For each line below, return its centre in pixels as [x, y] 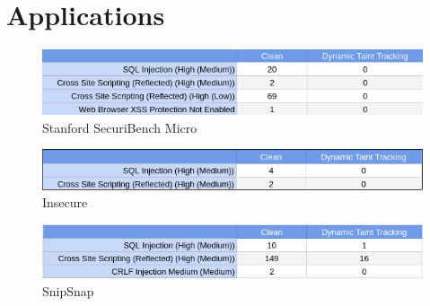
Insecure [65, 202]
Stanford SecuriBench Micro [120, 127]
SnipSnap [68, 291]
